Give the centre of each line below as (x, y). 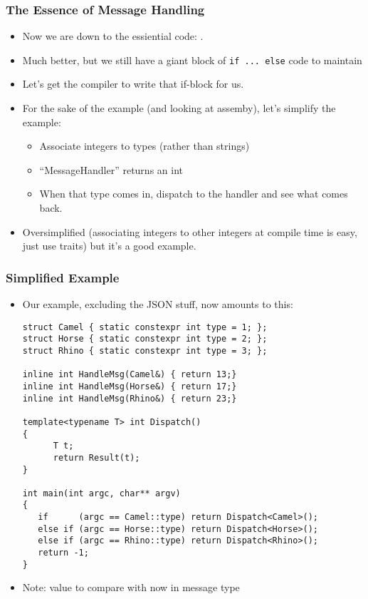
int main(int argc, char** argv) (101, 493)
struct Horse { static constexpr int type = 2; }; (145, 339)
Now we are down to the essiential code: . (113, 36)
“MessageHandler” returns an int (111, 169)
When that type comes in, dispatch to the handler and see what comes (194, 194)
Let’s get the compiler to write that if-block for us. (133, 84)
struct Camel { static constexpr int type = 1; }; (145, 327)
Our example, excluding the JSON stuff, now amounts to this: (158, 304)
